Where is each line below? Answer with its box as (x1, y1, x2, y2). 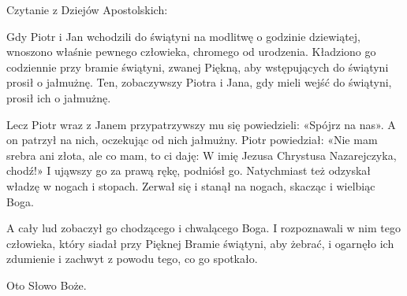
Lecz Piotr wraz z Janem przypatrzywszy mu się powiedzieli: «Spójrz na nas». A (6, 116, 396, 132)
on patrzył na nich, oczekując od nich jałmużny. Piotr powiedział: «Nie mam (6, 131, 378, 148)
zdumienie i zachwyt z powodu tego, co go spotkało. (6, 250, 258, 267)
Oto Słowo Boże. (6, 276, 87, 293)
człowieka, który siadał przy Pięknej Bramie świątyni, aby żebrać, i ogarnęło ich (6, 235, 394, 251)
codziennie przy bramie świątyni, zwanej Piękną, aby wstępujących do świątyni (6, 58, 389, 75)
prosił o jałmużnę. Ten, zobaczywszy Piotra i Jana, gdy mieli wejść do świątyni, (6, 74, 392, 91)
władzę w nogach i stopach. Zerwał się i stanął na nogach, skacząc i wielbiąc (6, 177, 375, 194)
